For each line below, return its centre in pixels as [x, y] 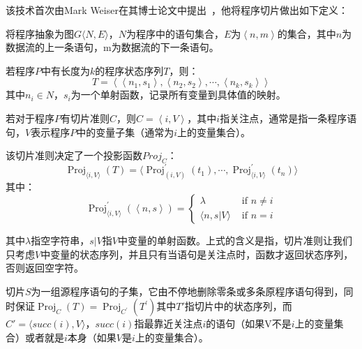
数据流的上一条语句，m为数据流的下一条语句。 [112, 47]
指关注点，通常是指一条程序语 [288, 118]
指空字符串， [60, 240]
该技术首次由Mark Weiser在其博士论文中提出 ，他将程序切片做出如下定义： [177, 10]
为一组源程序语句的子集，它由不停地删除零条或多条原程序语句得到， [187, 291]
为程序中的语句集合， [175, 33]
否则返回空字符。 [45, 268]
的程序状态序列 [129, 70]
